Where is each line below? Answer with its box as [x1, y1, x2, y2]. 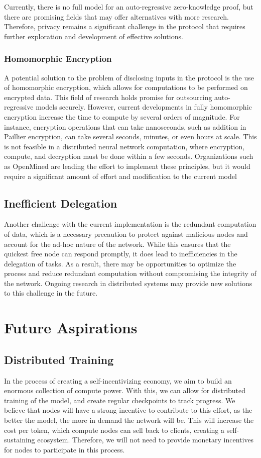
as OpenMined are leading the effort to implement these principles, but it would [4, 160, 250, 171]
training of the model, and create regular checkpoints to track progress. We [4, 395, 235, 405]
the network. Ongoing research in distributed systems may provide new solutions [4, 278, 252, 288]
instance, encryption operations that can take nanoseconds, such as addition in [4, 121, 246, 132]
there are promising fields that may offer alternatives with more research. [4, 11, 229, 22]
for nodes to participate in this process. [4, 444, 125, 454]
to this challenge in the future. [4, 288, 98, 298]
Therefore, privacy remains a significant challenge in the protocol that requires [4, 21, 245, 32]
